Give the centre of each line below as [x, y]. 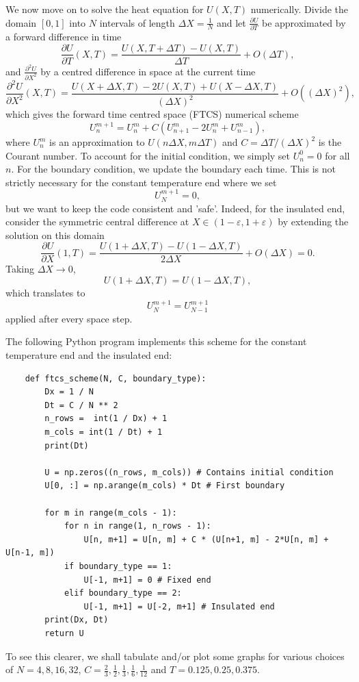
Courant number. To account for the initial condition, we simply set [148, 155]
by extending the [313, 222]
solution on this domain [55, 235]
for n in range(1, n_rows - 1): [137, 526]
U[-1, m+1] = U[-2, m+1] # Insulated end [179, 606]
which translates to [45, 293]
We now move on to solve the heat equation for [105, 9]
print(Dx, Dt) [77, 620]
